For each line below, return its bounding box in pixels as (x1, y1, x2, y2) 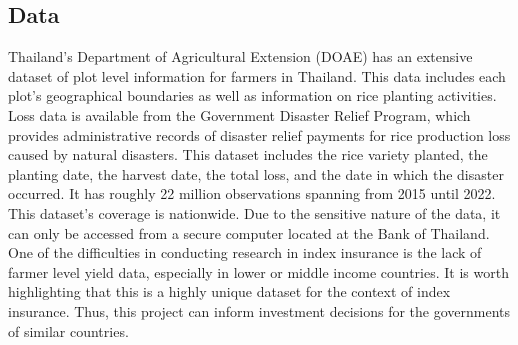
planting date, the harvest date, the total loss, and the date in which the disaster (8, 163, 504, 184)
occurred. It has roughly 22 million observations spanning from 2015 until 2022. (8, 183, 496, 204)
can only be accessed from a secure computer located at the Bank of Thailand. (8, 222, 490, 243)
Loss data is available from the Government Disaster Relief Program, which (8, 104, 471, 125)
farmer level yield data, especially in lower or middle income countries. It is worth (8, 261, 509, 282)
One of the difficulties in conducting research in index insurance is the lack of (8, 242, 482, 263)
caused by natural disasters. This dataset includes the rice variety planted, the (8, 144, 488, 165)
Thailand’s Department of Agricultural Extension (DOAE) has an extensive (8, 46, 473, 67)
